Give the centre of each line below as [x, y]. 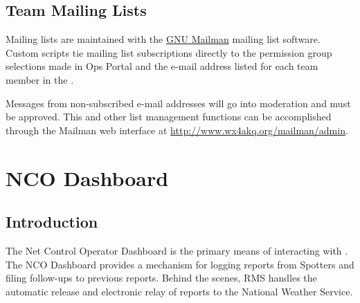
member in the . [40, 79]
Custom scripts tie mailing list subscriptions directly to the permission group [169, 52]
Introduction [52, 222]
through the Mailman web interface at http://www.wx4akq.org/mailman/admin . [177, 130]
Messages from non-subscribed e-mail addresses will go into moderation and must [178, 103]
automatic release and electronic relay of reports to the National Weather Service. [179, 291]
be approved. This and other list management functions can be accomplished [169, 117]
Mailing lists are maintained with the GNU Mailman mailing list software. [163, 39]
